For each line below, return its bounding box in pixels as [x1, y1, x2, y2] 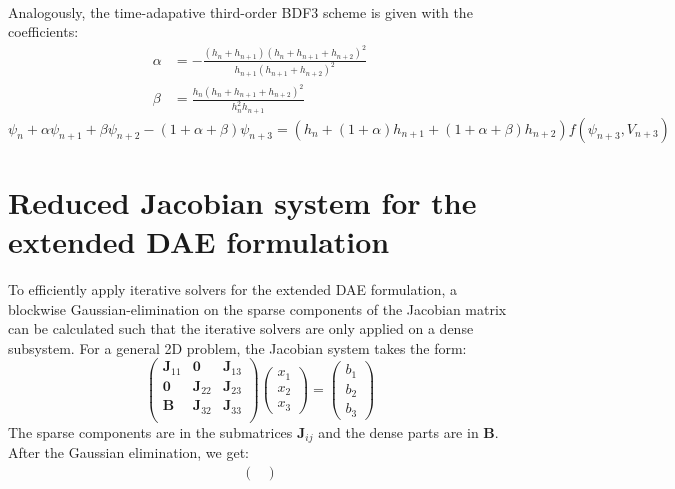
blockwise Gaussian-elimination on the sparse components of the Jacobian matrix [8, 298, 507, 319]
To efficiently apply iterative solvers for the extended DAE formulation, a [8, 278, 458, 299]
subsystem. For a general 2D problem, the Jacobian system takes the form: [8, 337, 467, 358]
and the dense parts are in [318, 421, 479, 442]
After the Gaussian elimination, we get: [8, 442, 250, 463]
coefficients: [8, 21, 79, 42]
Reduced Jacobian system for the [8, 181, 477, 222]
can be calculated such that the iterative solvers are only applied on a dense [8, 318, 474, 339]
